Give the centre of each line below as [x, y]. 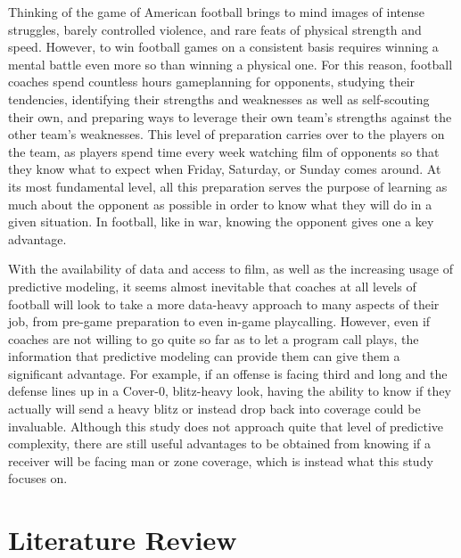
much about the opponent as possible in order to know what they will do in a [220, 204]
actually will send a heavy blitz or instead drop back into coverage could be [214, 409]
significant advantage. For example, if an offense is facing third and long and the [228, 373]
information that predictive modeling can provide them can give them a [204, 356]
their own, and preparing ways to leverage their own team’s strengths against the [230, 116]
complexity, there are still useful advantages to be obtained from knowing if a [220, 443]
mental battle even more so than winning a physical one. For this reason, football [230, 64]
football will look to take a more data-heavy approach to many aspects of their [224, 304]
